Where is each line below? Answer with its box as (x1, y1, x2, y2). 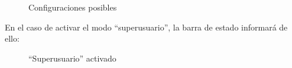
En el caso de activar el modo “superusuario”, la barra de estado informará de (5, 21, 288, 33)
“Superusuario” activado (28, 52, 116, 64)
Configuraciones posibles (28, 1, 117, 13)
